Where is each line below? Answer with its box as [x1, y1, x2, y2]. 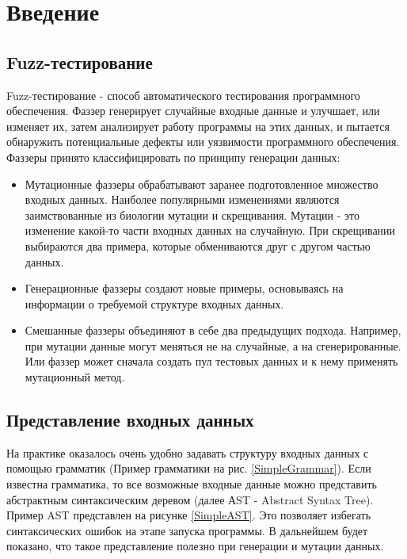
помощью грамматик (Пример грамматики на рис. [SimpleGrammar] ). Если [6, 460, 371, 477]
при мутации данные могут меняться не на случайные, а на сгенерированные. [25, 337, 401, 354]
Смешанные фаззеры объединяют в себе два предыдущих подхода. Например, [25, 322, 401, 339]
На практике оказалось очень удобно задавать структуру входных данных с [6, 444, 369, 461]
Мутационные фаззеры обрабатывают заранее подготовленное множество [25, 175, 378, 192]
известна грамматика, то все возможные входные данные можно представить [6, 476, 377, 492]
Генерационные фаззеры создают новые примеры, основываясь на [25, 280, 344, 297]
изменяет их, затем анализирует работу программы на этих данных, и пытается [6, 117, 390, 134]
